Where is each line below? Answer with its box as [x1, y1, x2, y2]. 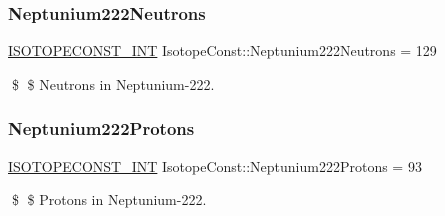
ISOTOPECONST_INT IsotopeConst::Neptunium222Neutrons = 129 [8, 40, 437, 61]
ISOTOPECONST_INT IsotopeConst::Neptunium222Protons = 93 [8, 155, 422, 176]
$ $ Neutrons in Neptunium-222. [11, 73, 215, 94]
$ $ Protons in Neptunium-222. [11, 189, 207, 210]
